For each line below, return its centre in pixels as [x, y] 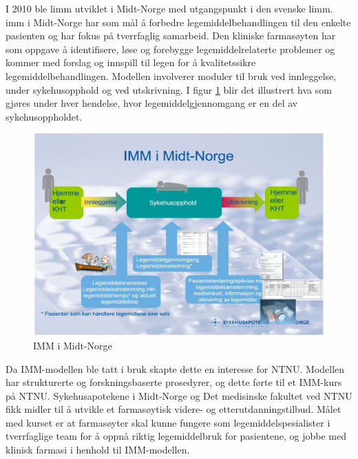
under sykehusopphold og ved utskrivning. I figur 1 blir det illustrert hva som [169, 89]
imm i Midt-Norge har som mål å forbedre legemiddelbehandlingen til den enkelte [178, 22]
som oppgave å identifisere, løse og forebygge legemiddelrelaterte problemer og [170, 49]
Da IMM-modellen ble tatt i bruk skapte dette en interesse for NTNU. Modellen [175, 368]
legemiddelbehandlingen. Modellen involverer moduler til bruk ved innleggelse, [171, 75]
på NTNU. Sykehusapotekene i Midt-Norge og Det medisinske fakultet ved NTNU [179, 395]
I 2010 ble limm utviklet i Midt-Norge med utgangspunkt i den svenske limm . [169, 8]
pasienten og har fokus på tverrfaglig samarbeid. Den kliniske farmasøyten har [171, 35]
